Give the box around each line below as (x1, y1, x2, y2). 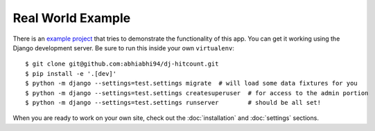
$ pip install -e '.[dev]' (25, 70, 117, 77)
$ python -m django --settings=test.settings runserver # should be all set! (25, 99, 322, 106)
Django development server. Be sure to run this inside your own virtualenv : (12, 43, 235, 52)
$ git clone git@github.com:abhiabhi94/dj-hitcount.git (25, 60, 219, 68)
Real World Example (12, 10, 131, 26)
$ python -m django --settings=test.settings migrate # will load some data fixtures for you (25, 79, 358, 88)
